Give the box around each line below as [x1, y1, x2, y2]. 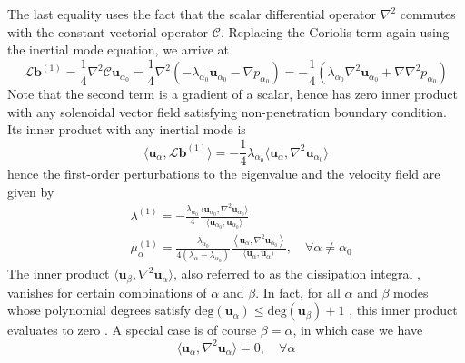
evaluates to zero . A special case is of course [7, 320, 257, 339]
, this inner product [349, 300, 458, 319]
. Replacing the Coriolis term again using [220, 22, 450, 41]
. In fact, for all [255, 282, 341, 301]
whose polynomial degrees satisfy [7, 300, 191, 319]
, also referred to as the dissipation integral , [173, 264, 420, 283]
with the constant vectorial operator [7, 22, 209, 41]
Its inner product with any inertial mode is [7, 120, 246, 139]
